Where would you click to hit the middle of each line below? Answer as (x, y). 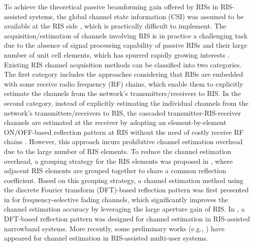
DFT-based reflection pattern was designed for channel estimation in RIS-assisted (127, 219)
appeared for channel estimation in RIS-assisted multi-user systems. (106, 238)
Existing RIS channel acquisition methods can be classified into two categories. (123, 64)
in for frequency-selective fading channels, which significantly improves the (116, 199)
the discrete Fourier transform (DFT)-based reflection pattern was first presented (127, 190)
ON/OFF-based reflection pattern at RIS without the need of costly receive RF (124, 132)
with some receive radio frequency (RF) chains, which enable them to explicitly (124, 83)
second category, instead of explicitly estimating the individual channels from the (126, 103)
